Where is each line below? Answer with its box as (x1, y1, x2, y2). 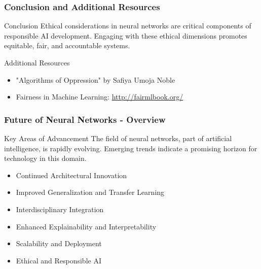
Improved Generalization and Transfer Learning (16, 187, 165, 197)
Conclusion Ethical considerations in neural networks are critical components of (4, 20, 251, 31)
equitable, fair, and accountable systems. (4, 40, 130, 51)
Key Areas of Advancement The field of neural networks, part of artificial (4, 133, 232, 143)
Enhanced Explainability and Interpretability (16, 221, 157, 231)
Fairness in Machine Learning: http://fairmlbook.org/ (16, 91, 183, 102)
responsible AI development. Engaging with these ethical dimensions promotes (4, 30, 247, 41)
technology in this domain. (4, 153, 87, 163)
